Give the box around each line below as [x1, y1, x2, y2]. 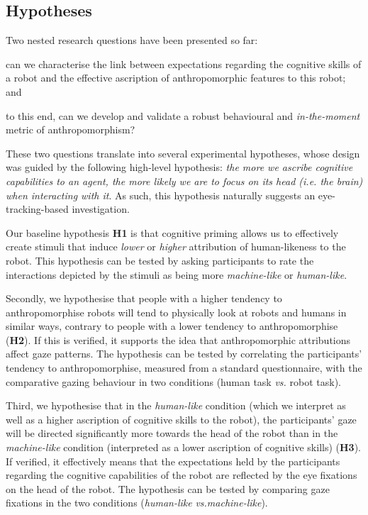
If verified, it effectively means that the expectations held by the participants [6, 453, 340, 468]
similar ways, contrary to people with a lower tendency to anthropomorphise [6, 319, 338, 333]
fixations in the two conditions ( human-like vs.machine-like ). [6, 495, 268, 510]
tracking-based [6, 201, 69, 216]
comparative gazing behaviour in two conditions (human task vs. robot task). [6, 374, 342, 389]
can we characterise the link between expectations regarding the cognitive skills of [6, 56, 362, 71]
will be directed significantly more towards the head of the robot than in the [6, 426, 338, 441]
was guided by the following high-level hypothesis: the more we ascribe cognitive [6, 160, 353, 175]
